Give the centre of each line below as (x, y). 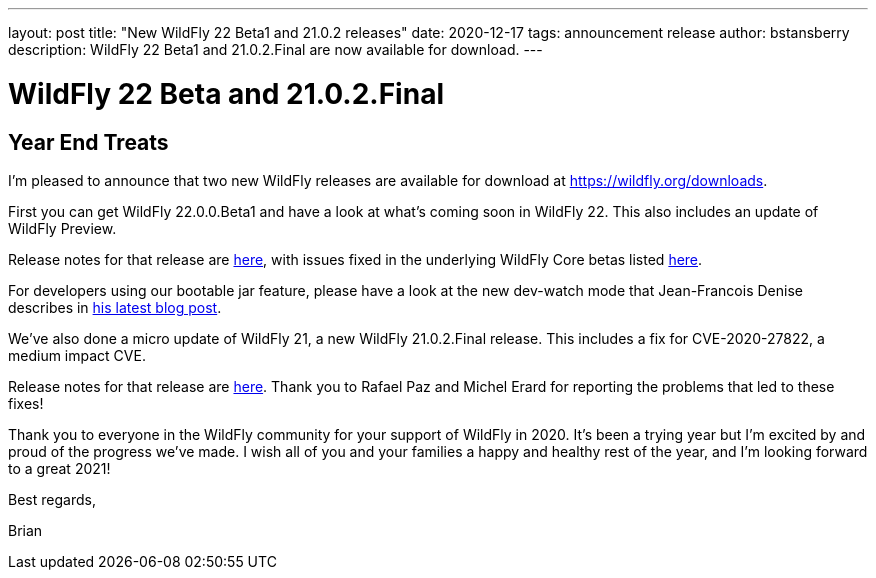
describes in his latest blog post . (115, 307)
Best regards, (52, 499)
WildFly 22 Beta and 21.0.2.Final (226, 93)
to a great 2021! (59, 468)
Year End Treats (88, 142)
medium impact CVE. (77, 355)
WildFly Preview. (62, 228)
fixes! (26, 403)
